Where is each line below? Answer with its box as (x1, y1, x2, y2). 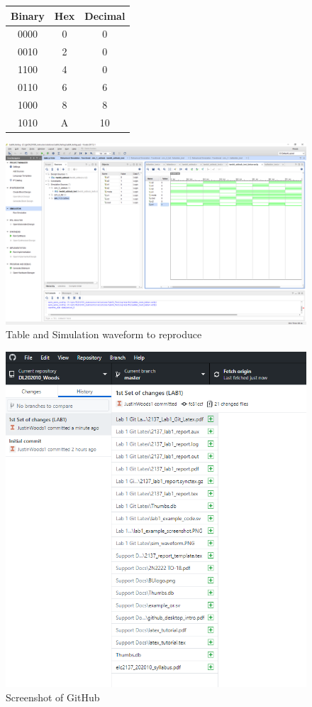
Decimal (84, 8, 126, 23)
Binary (11, 8, 45, 23)
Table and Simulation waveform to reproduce (6, 327, 202, 342)
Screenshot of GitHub (6, 689, 100, 704)
